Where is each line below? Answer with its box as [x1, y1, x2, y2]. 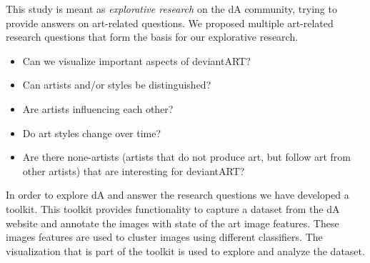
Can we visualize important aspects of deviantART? [22, 53, 251, 68]
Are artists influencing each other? [22, 101, 174, 116]
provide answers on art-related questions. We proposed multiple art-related [6, 15, 334, 30]
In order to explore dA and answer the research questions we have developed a [6, 187, 349, 202]
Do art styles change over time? [22, 125, 161, 140]
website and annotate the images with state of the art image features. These [6, 215, 339, 230]
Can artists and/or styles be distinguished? [22, 77, 211, 92]
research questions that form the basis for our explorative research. [6, 29, 299, 44]
